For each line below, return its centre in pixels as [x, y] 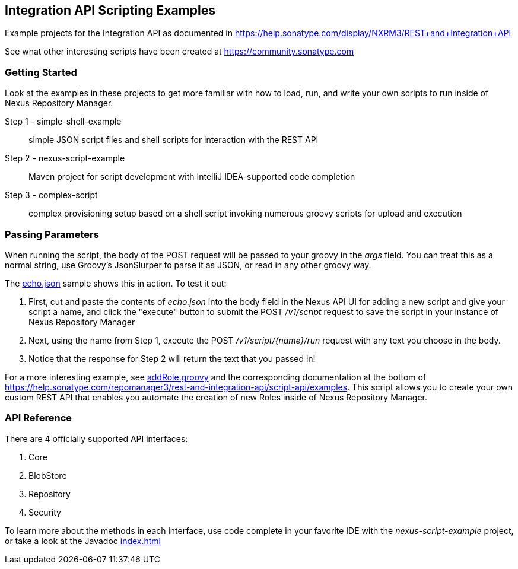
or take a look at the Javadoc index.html [83, 541]
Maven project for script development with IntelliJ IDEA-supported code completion [192, 177]
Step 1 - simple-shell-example [63, 122]
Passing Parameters [52, 234]
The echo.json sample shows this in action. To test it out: [116, 283]
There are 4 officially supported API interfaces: [96, 438]
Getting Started [41, 72]
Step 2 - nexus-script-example [65, 158]
